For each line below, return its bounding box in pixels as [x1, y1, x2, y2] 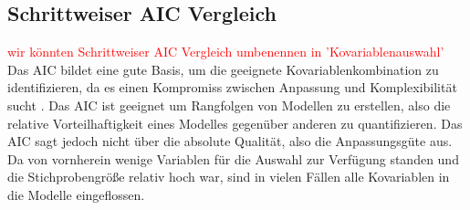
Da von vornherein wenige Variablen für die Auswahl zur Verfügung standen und [7, 149, 459, 168]
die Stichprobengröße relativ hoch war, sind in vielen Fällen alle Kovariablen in [7, 167, 450, 186]
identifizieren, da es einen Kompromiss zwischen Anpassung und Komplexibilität [7, 78, 457, 97]
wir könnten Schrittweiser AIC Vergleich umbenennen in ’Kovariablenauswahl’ [7, 42, 444, 61]
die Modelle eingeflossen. [7, 184, 145, 204]
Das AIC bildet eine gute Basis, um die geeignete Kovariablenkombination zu [7, 59, 439, 79]
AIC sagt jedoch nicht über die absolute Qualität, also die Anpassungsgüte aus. [7, 131, 453, 151]
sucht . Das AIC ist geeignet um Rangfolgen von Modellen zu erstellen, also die [7, 95, 451, 114]
